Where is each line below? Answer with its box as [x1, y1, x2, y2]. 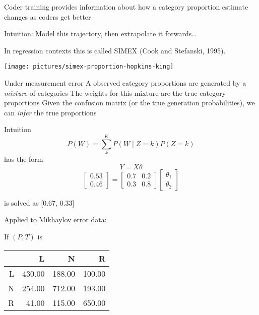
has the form [4, 154, 43, 164]
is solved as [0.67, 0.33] [4, 197, 75, 208]
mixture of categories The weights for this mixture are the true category [4, 87, 226, 98]
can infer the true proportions [4, 107, 97, 117]
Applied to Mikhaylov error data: [4, 214, 107, 225]
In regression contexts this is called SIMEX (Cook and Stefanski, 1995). [4, 45, 226, 55]
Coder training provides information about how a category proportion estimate [4, 2, 248, 12]
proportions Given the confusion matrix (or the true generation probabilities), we [4, 97, 255, 108]
